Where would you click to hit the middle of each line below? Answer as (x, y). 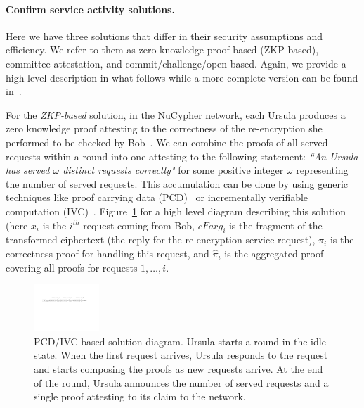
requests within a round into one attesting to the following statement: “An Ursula (182, 156)
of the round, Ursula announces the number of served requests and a (181, 382)
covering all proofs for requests (72, 267)
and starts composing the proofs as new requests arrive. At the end (178, 369)
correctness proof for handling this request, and (108, 253)
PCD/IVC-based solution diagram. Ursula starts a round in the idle (180, 341)
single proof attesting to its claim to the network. (140, 396)
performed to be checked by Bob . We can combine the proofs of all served (167, 142)
